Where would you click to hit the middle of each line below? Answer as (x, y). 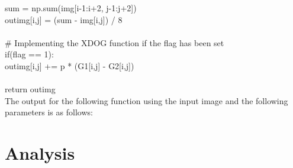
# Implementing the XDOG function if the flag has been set (115, 42)
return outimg (30, 89)
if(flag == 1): (29, 54)
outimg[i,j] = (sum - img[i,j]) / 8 (64, 19)
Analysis (40, 153)
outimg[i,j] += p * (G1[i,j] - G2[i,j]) (70, 65)
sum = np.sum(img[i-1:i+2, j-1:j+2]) (71, 8)
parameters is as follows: (49, 112)
